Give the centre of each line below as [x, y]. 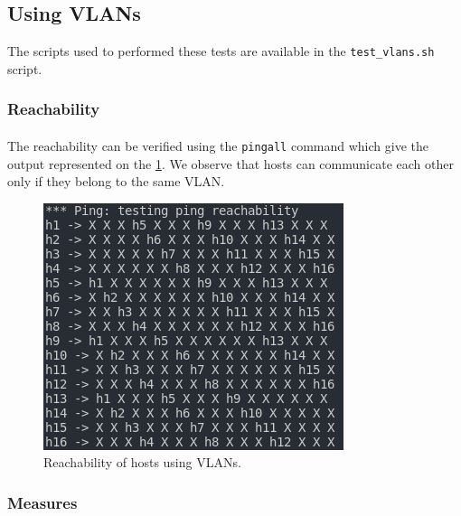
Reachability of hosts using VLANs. [142, 462]
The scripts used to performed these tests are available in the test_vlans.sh [221, 51]
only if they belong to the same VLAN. [116, 181]
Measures [42, 502]
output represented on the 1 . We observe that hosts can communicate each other [230, 163]
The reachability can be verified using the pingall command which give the [218, 145]
